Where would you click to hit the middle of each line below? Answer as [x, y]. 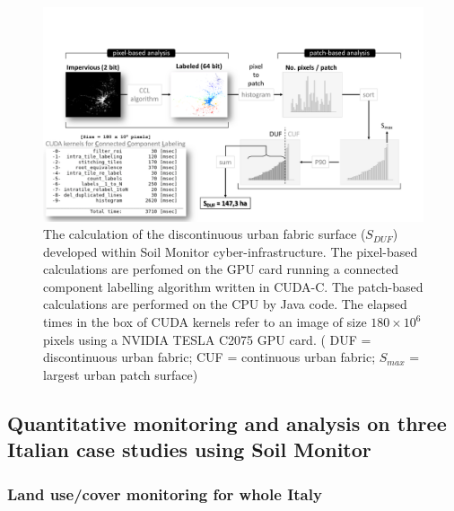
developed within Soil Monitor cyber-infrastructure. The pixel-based [231, 251]
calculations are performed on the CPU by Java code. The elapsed [225, 304]
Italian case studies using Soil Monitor [189, 449]
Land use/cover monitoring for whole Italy [165, 493]
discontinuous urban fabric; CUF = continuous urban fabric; [210, 357]
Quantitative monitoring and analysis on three [227, 423]
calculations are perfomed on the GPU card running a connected [221, 269]
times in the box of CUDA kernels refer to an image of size [205, 322]
